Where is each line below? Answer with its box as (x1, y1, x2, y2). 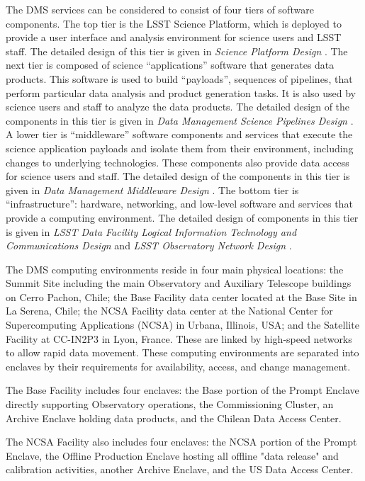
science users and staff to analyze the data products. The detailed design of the (6, 99, 350, 114)
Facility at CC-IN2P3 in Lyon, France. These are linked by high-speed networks (6, 331, 352, 346)
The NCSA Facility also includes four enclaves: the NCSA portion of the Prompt (6, 434, 357, 449)
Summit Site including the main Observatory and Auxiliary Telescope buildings (6, 276, 352, 290)
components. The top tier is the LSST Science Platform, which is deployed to (6, 16, 342, 30)
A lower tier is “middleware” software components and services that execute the (6, 127, 353, 142)
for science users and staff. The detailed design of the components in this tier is (6, 169, 350, 183)
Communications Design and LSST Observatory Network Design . (6, 238, 292, 253)
